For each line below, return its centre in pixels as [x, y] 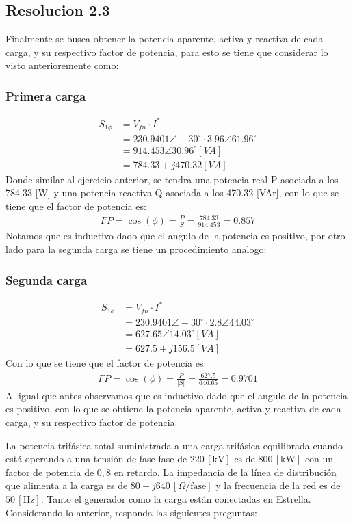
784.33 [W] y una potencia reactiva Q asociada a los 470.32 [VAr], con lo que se [172, 193]
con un [319, 459]
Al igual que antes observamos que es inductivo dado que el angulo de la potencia [177, 395]
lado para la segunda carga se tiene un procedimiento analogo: [136, 249]
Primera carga [46, 95]
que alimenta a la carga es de [67, 485]
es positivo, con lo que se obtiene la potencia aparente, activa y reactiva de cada [173, 409]
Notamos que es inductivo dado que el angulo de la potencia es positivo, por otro [175, 236]
